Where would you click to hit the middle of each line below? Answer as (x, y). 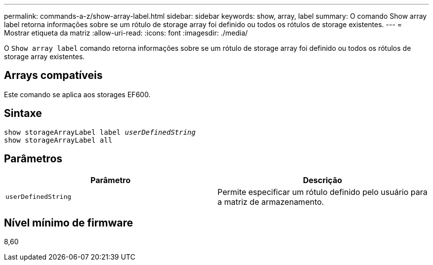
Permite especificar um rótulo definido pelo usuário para (323, 192)
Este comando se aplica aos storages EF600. (77, 94)
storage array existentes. (44, 57)
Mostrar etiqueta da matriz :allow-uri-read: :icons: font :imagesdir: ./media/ (126, 33)
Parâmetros (33, 159)
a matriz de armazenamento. (271, 202)
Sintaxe (23, 114)
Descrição (323, 180)
